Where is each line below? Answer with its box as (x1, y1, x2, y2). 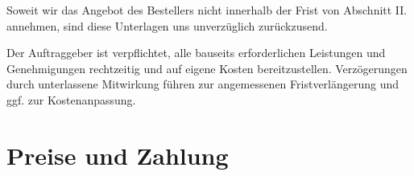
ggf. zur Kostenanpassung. (6, 91, 136, 108)
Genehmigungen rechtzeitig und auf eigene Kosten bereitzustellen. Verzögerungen (6, 59, 408, 76)
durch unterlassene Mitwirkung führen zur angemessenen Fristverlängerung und (6, 76, 400, 92)
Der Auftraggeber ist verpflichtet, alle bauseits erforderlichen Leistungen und (6, 44, 386, 61)
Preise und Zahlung (6, 138, 229, 171)
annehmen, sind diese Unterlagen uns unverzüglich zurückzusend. (6, 17, 328, 34)
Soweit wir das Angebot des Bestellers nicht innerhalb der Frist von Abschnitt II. (6, 2, 408, 18)
